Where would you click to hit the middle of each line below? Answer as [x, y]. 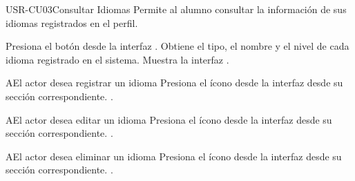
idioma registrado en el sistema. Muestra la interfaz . [117, 59]
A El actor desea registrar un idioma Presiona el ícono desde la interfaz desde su [174, 83]
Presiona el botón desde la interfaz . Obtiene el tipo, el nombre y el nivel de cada [177, 46]
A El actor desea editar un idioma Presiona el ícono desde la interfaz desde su [169, 119]
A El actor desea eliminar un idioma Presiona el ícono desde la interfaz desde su [174, 156]
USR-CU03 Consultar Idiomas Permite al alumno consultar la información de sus [176, 9]
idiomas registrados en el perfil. [72, 22]
